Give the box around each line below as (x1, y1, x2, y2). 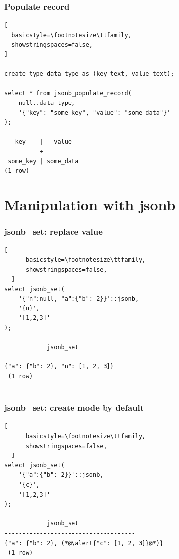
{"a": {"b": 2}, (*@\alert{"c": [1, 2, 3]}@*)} (4, 539, 164, 547)
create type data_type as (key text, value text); (4, 70, 174, 78)
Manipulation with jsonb (4, 194, 176, 214)
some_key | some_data (8, 157, 79, 165)
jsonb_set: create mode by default (4, 402, 144, 414)
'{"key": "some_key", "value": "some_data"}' (18, 109, 171, 116)
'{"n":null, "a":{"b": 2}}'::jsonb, (18, 295, 139, 303)
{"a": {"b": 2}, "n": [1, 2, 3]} (4, 363, 114, 370)
